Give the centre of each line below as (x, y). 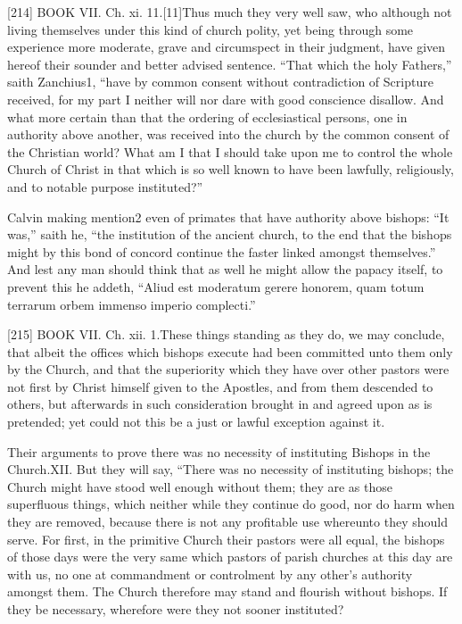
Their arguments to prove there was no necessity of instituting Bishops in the (219, 451)
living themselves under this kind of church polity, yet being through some (210, 29)
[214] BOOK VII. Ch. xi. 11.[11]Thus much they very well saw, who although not (230, 12)
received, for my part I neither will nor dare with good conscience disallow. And (226, 99)
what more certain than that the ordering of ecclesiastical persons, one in (207, 116)
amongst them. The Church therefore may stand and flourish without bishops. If (227, 591)
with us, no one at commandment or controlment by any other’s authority (210, 574)
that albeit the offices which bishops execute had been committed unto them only (230, 351)
